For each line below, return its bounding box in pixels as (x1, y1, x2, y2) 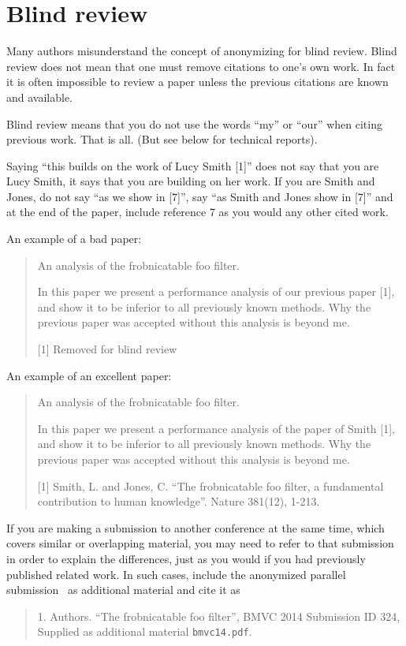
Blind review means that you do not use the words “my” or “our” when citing (6, 115, 382, 132)
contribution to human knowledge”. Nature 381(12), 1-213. (37, 493, 320, 510)
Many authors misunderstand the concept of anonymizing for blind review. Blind (6, 43, 397, 59)
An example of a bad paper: (6, 230, 142, 247)
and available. (6, 88, 73, 105)
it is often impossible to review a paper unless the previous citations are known (6, 73, 389, 90)
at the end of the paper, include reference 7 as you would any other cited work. (6, 204, 389, 220)
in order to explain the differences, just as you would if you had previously (6, 550, 366, 566)
